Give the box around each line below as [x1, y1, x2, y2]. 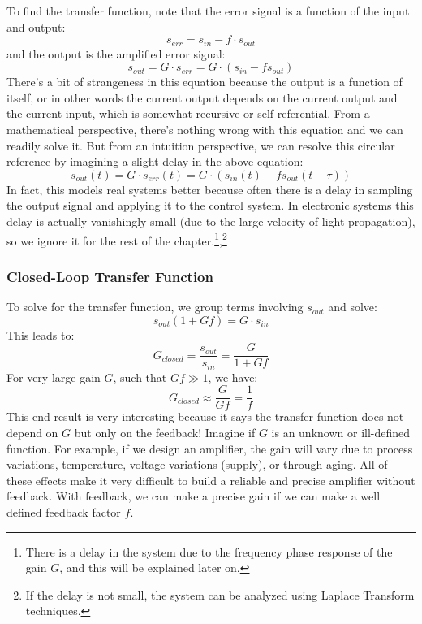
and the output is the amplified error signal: [6, 45, 226, 62]
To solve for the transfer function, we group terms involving [6, 298, 304, 315]
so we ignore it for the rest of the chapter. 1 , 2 [6, 229, 227, 249]
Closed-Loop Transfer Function [6, 266, 213, 286]
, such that [113, 368, 167, 385]
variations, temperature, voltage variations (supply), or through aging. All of [6, 456, 388, 473]
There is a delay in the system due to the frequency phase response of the [25, 543, 393, 560]
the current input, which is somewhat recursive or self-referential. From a [6, 105, 370, 122]
